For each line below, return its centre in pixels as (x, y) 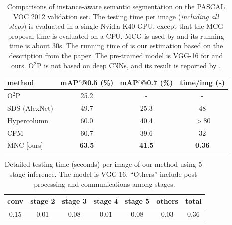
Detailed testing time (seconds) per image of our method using (100, 164)
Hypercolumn (28, 120)
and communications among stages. (121, 183)
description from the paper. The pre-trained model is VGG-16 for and (116, 55)
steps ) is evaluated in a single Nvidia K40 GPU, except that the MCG (116, 26)
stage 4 (106, 201)
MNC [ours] (25, 145)
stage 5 (137, 201)
